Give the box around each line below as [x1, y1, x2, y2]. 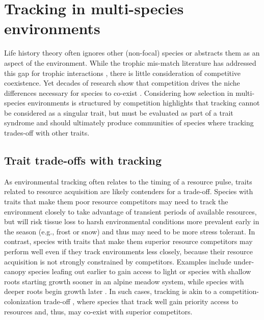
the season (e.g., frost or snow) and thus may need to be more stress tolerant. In [4, 226, 255, 236]
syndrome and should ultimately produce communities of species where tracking [4, 117, 254, 128]
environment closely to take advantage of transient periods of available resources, [4, 206, 257, 217]
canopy [4, 266, 26, 277]
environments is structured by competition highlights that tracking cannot [28, 97, 260, 108]
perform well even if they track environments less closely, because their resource [4, 246, 253, 257]
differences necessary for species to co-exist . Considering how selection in [4, 87, 233, 98]
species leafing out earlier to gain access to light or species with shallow [28, 266, 251, 277]
